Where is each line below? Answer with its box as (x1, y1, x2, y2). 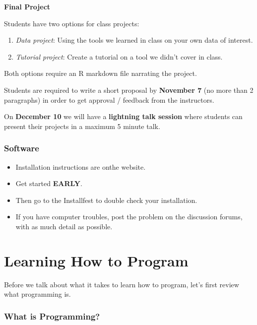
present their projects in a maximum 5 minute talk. (4, 121, 160, 131)
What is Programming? (4, 310, 100, 322)
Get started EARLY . (15, 178, 82, 189)
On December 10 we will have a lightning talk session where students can (4, 111, 243, 122)
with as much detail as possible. (15, 221, 113, 231)
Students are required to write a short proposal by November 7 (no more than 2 (4, 84, 254, 95)
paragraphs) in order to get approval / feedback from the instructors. (4, 94, 214, 105)
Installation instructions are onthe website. (15, 161, 146, 172)
